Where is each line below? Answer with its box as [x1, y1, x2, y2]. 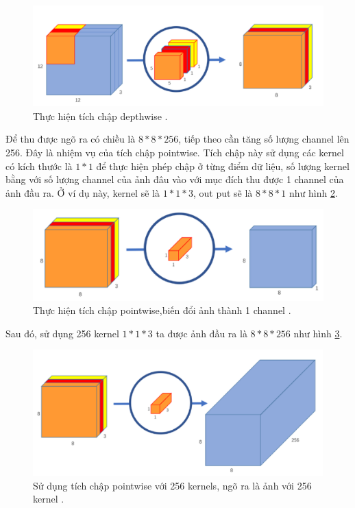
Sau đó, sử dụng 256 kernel [5, 326, 119, 340]
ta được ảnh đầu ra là [156, 326, 247, 340]
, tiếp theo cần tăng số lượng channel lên [178, 132, 350, 146]
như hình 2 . [289, 185, 338, 199]
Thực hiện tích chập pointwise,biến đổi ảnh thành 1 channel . [33, 303, 291, 317]
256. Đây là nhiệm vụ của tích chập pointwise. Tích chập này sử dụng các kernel [5, 145, 344, 160]
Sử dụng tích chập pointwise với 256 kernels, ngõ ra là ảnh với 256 [33, 478, 312, 492]
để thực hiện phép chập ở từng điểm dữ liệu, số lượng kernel [96, 158, 350, 173]
